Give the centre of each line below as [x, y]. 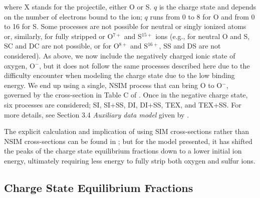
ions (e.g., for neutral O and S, [203, 36]
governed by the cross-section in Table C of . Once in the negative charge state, [126, 95]
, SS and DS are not [190, 46]
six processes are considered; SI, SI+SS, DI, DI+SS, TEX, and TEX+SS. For [123, 104]
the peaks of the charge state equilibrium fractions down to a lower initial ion [123, 151]
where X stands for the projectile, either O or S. [78, 6]
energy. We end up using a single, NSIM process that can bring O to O [113, 85]
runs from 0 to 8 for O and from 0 [202, 16]
